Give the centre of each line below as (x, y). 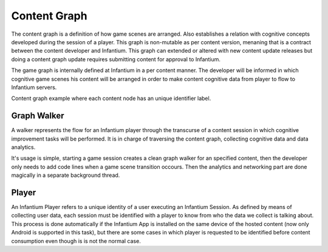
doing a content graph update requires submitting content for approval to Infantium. (116, 59)
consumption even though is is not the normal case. (76, 241)
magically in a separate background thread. (66, 175)
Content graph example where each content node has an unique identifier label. (111, 98)
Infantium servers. (34, 87)
